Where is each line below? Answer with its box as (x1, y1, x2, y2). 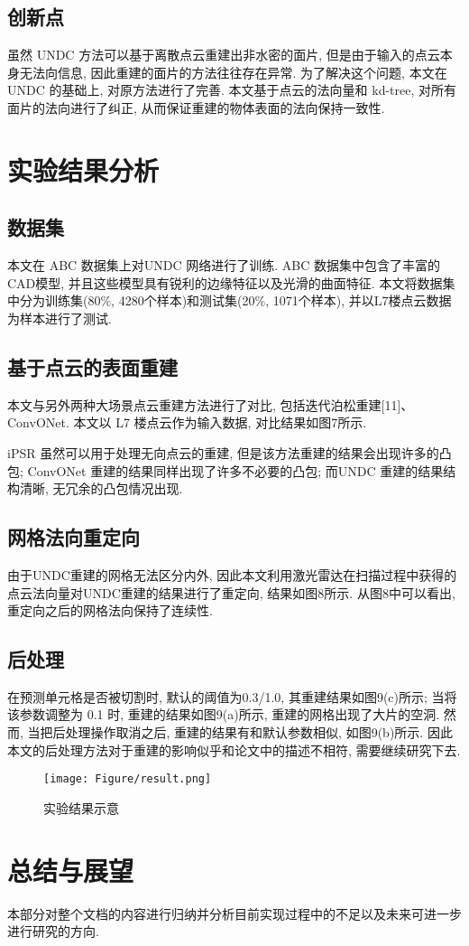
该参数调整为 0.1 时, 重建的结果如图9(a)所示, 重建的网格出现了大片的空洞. (7, 705, 440, 724)
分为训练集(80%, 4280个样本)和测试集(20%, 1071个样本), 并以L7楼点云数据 (19, 291, 452, 310)
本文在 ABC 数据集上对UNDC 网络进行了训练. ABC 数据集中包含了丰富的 (7, 256, 441, 275)
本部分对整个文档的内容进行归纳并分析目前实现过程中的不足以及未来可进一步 (7, 904, 462, 923)
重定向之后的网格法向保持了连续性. (7, 601, 213, 620)
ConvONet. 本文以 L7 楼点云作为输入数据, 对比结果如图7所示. (7, 413, 367, 432)
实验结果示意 (43, 798, 119, 817)
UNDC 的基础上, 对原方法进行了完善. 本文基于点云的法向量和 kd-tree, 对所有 (7, 80, 456, 99)
